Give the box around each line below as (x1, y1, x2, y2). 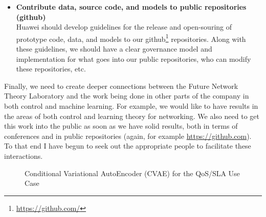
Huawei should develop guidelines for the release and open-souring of (16, 21, 232, 32)
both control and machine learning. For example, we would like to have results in (4, 101, 258, 111)
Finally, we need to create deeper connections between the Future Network (4, 80, 238, 91)
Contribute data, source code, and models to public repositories (16, 2, 247, 12)
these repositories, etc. (16, 63, 86, 74)
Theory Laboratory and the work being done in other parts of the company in (4, 90, 249, 101)
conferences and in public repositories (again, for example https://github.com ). (4, 130, 252, 141)
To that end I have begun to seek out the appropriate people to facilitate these (4, 140, 251, 151)
